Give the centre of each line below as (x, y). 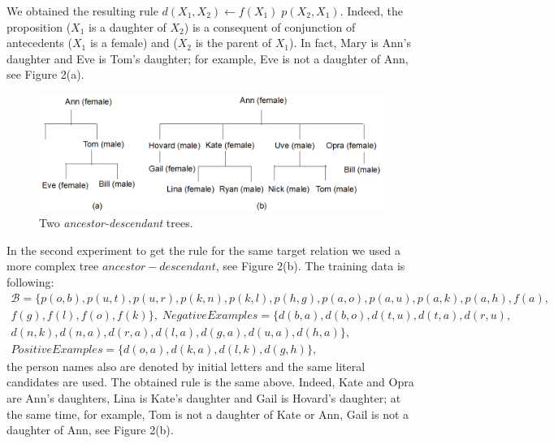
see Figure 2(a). (45, 74)
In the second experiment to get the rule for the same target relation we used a (203, 250)
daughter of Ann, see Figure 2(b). (90, 430)
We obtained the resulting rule (82, 11)
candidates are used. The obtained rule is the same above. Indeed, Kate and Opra (210, 382)
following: (30, 282)
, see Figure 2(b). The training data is (310, 266)
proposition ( (39, 26)
